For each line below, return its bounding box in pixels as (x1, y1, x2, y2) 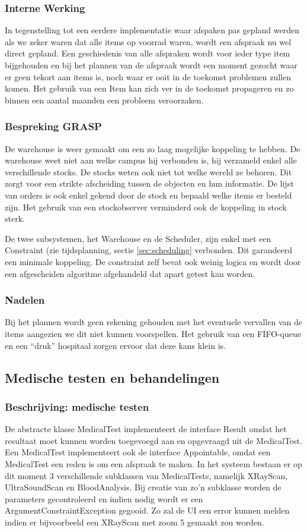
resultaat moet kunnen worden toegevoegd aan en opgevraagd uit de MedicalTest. (5, 434, 302, 446)
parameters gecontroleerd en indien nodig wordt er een (5, 492, 203, 505)
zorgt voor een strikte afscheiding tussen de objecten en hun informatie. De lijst (5, 177, 294, 190)
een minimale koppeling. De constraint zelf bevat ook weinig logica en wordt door (5, 255, 301, 267)
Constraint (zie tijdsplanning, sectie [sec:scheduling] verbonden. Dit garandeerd (5, 244, 292, 256)
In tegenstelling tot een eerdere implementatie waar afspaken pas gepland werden (5, 24, 299, 36)
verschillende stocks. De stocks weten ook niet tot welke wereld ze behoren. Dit (5, 165, 292, 178)
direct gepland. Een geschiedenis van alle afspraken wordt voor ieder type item (5, 47, 290, 59)
